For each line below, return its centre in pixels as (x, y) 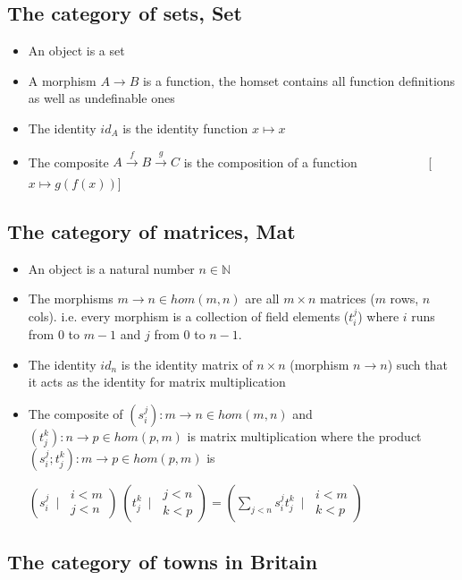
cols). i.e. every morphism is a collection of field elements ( (189, 316)
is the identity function (185, 128)
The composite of (76, 413)
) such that (417, 364)
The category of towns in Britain (163, 562)
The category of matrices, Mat (151, 230)
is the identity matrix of (187, 364)
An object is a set (76, 51)
